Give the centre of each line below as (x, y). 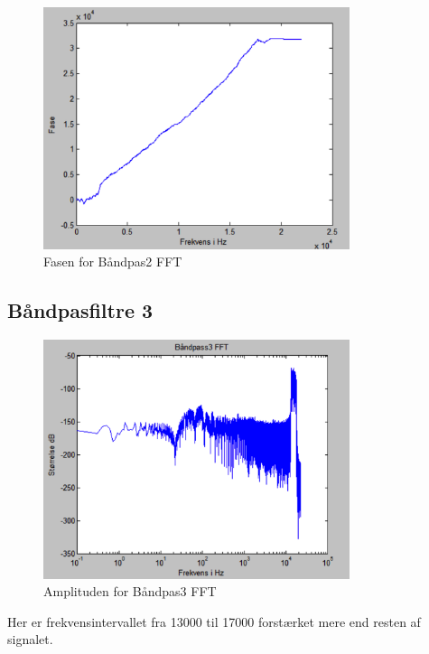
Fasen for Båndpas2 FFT (113, 262)
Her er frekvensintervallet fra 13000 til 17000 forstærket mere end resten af (214, 621)
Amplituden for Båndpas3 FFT (130, 591)
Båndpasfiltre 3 (80, 310)
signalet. (30, 639)
